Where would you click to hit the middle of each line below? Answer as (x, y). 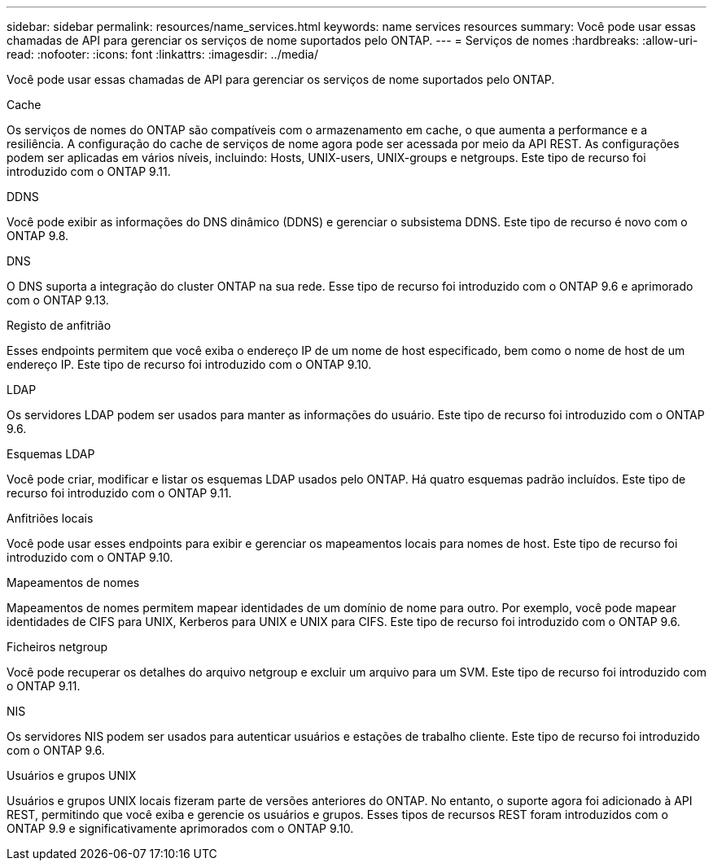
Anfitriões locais (50, 518)
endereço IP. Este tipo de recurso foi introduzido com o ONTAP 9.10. (189, 364)
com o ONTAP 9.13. (58, 300)
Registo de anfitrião (59, 325)
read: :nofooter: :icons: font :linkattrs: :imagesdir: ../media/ (162, 54)
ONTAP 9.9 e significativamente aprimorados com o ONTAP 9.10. (180, 828)
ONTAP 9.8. (38, 236)
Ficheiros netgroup (57, 647)
